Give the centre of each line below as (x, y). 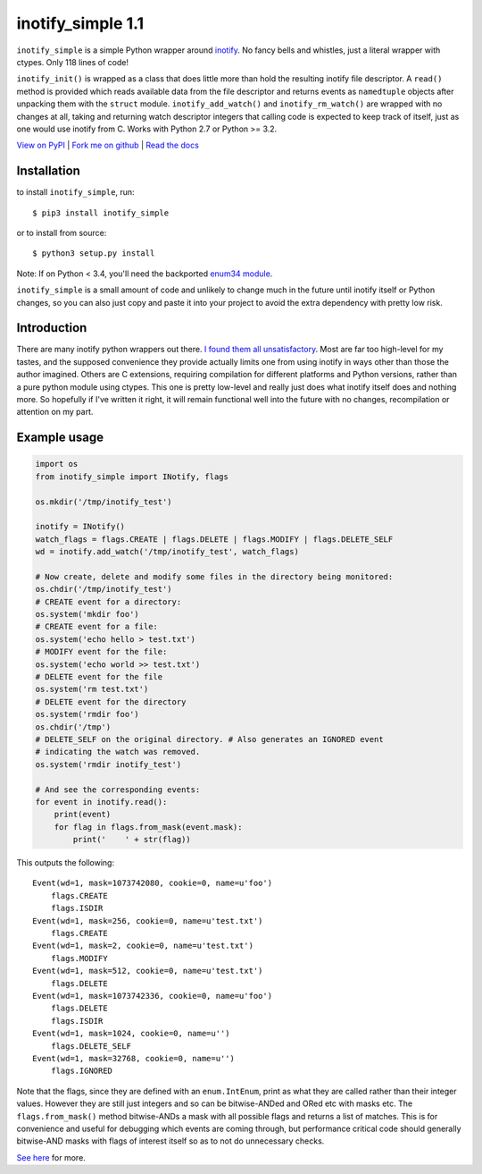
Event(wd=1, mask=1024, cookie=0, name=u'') (132, 1034)
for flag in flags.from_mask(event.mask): (148, 827)
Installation (48, 171)
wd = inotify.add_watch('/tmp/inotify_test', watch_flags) (167, 552)
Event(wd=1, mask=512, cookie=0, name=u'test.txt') (148, 971)
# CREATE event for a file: (96, 627)
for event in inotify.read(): (101, 802)
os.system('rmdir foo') (87, 714)
